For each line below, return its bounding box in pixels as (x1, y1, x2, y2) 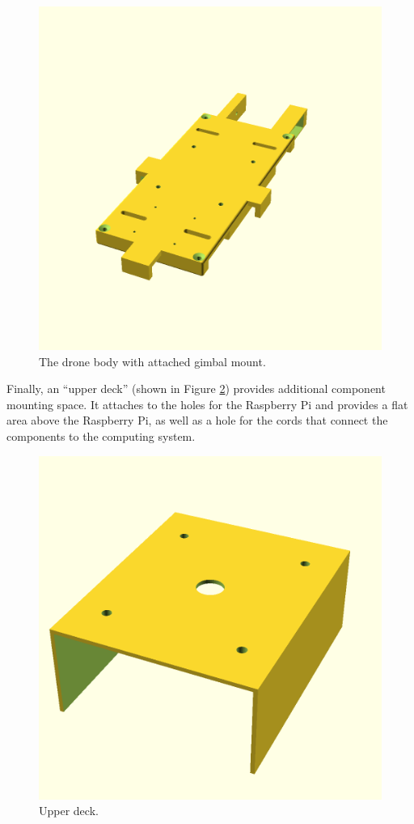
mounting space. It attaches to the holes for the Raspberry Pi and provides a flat (6, 395, 408, 412)
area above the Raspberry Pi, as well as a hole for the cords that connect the (6, 412, 388, 429)
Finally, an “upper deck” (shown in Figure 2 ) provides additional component (6, 380, 386, 397)
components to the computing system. (6, 427, 196, 444)
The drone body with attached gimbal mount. (39, 352, 266, 369)
